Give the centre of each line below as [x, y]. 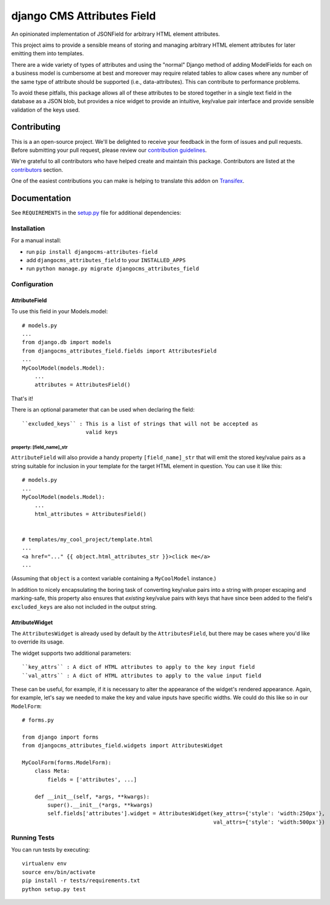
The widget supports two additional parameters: [71, 653]
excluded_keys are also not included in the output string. [84, 606]
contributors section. [37, 169]
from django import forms [61, 737]
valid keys [102, 432]
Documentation [41, 198]
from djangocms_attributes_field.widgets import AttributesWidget [123, 746]
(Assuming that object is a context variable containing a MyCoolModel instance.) [114, 578]
